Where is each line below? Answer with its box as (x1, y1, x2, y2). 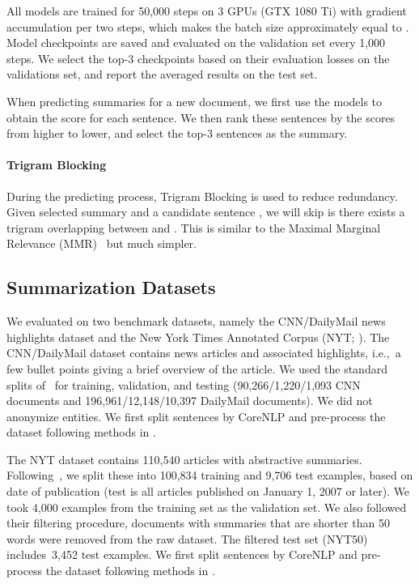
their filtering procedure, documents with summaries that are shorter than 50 (6, 514, 390, 531)
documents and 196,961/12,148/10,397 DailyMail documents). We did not (6, 392, 373, 409)
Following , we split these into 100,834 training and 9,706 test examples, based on (6, 467, 413, 484)
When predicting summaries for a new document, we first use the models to (6, 92, 383, 109)
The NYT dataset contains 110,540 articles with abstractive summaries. (6, 450, 362, 467)
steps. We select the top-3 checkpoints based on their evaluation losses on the (6, 49, 390, 66)
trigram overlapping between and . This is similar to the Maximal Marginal (6, 219, 381, 236)
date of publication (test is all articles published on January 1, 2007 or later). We (6, 483, 410, 500)
